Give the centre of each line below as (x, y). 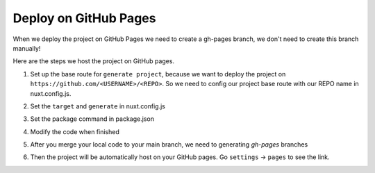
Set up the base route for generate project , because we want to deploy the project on (158, 74)
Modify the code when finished (75, 131)
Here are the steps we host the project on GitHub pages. (94, 61)
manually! (27, 48)
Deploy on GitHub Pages (84, 18)
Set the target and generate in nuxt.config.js (98, 106)
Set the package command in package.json (92, 119)
